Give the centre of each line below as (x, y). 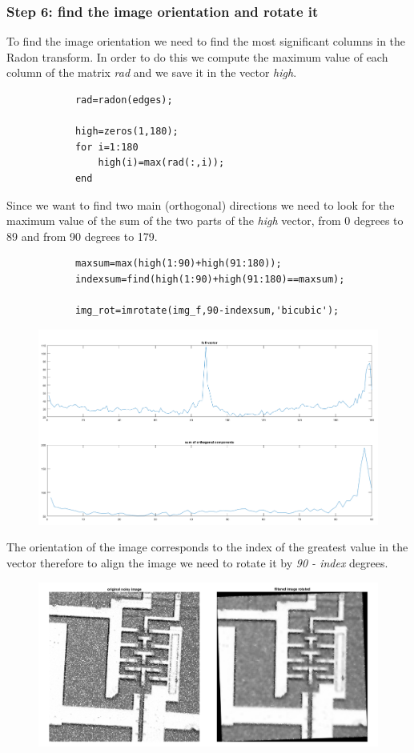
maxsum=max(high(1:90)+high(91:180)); (178, 264)
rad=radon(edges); (124, 100)
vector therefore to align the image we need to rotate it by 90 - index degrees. (197, 563)
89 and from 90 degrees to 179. (82, 236)
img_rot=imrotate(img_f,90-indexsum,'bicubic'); (207, 311)
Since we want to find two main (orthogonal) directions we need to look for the (201, 204)
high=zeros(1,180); (127, 132)
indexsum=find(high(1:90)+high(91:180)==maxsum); (210, 279)
